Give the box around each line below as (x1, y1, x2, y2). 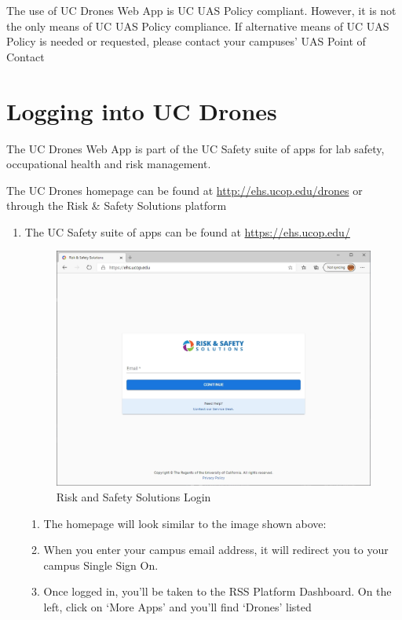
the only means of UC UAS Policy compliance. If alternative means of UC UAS (6, 17, 389, 34)
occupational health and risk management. (6, 156, 211, 172)
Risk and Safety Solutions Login (56, 489, 211, 505)
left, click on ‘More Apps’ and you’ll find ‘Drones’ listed (43, 599, 312, 614)
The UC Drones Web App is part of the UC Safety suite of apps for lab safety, (6, 140, 385, 156)
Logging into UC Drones (6, 94, 277, 127)
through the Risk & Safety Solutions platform (6, 197, 227, 214)
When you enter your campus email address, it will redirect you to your (43, 541, 389, 558)
